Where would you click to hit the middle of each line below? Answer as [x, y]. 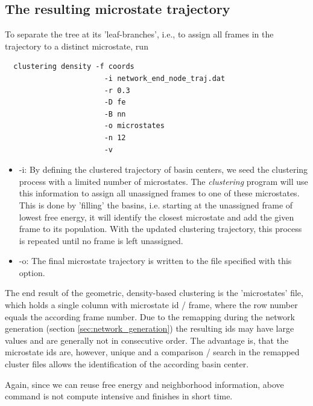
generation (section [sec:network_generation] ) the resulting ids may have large [150, 328]
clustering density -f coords [74, 67]
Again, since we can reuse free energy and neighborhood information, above [144, 384]
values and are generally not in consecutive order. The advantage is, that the [147, 340]
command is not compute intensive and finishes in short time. [119, 396]
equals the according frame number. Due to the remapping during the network [150, 316]
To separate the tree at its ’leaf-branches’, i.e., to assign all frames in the [139, 34]
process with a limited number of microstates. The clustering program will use [163, 181]
